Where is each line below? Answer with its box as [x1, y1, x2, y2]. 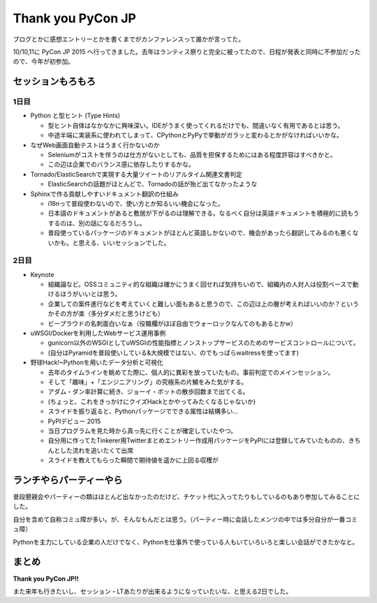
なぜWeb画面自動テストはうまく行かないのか [30, 140, 160, 149]
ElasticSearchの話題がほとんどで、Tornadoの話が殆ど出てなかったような [47, 180, 258, 188]
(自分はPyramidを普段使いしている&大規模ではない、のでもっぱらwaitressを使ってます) [47, 348, 300, 357]
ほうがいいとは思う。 [59, 290, 121, 298]
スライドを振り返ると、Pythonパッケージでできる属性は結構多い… [47, 407, 239, 415]
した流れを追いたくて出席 [59, 446, 134, 454]
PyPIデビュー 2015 [47, 417, 101, 425]
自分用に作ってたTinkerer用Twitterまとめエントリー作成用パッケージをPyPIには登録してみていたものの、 [47, 436, 349, 445]
